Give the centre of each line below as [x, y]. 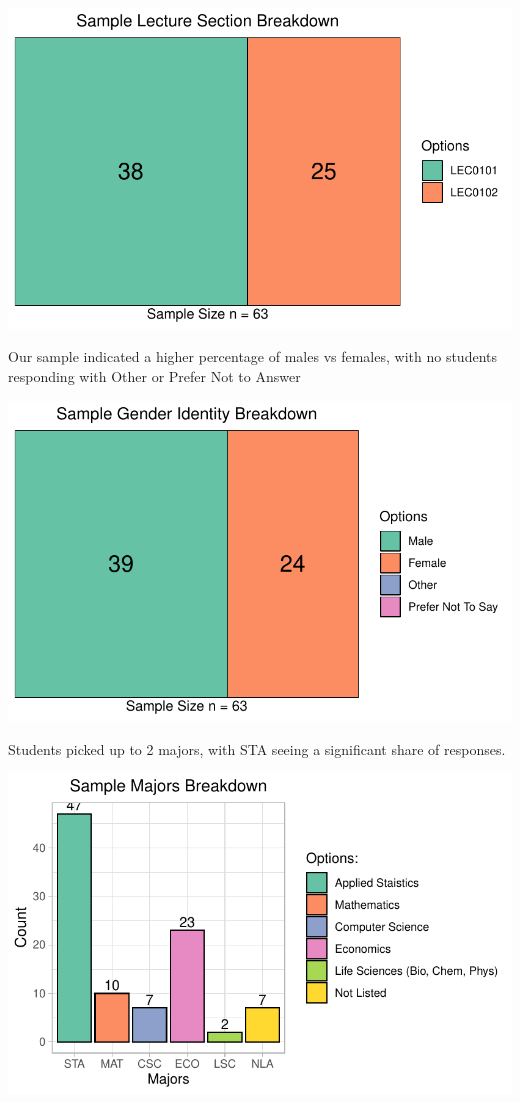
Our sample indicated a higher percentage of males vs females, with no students [252, 356]
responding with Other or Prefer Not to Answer [154, 375]
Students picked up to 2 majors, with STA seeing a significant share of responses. [257, 748]
